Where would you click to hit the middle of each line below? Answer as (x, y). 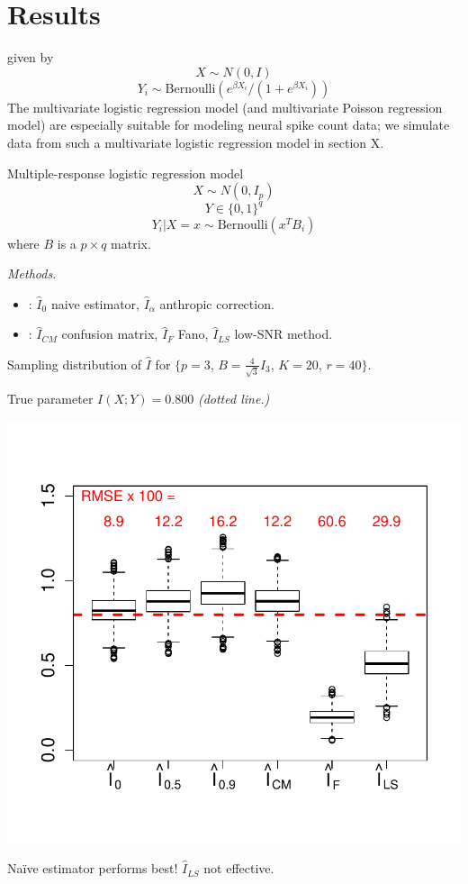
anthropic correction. (217, 303)
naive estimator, (95, 303)
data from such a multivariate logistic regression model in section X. (196, 142)
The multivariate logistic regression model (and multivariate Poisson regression (225, 107)
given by (31, 57)
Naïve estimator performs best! (93, 868)
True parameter (50, 398)
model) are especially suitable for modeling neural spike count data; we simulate (229, 125)
